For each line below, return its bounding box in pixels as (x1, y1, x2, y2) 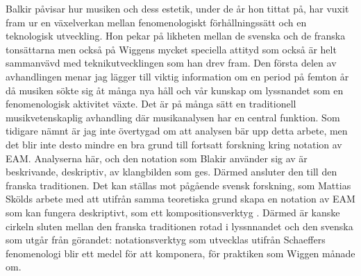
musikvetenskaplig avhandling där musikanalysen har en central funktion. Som (6, 110, 340, 124)
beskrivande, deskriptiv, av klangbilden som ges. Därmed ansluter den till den (6, 164, 337, 179)
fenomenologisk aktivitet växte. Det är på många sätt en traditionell (6, 96, 296, 111)
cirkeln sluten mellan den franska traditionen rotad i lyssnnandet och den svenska (6, 218, 353, 233)
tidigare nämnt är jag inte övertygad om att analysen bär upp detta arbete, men (6, 123, 348, 138)
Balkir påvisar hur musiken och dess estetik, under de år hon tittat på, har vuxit (6, 1, 349, 15)
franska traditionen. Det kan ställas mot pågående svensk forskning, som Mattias (6, 178, 351, 192)
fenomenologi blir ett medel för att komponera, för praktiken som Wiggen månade (6, 245, 355, 260)
